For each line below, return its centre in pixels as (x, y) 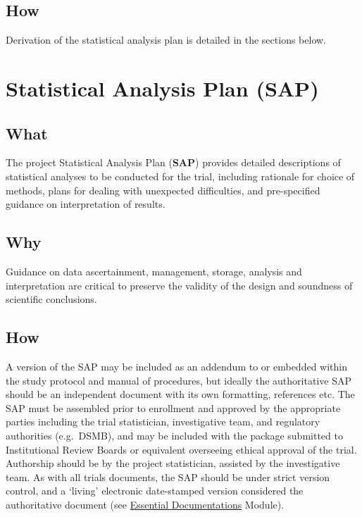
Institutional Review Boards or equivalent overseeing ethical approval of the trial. (181, 449)
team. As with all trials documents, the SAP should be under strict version (168, 476)
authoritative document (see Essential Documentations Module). (145, 504)
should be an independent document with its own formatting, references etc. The (180, 394)
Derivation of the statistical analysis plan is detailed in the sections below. (166, 40)
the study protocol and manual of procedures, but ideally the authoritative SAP (179, 380)
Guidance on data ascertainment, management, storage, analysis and (154, 271)
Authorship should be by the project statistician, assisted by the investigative (173, 463)
